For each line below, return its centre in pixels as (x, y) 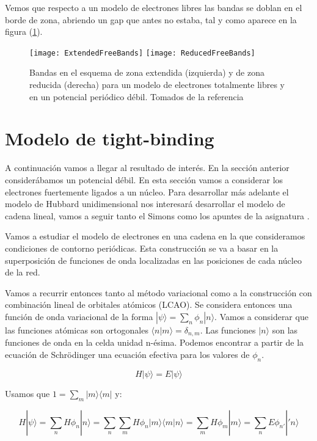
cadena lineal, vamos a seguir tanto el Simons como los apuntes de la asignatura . (157, 215)
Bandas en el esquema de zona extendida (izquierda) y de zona (147, 72)
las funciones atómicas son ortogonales (77, 330)
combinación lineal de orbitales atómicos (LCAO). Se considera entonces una (149, 304)
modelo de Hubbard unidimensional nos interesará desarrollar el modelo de (145, 204)
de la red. (23, 272)
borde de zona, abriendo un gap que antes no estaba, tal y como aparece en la (151, 19)
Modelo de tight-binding (110, 138)
